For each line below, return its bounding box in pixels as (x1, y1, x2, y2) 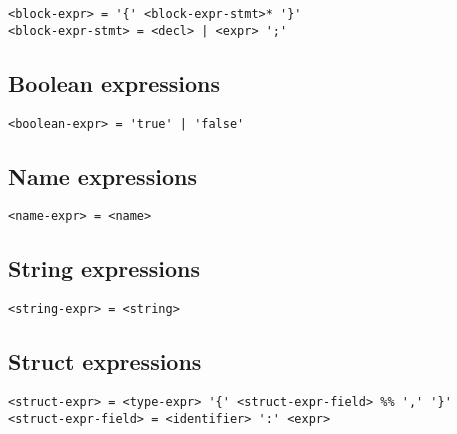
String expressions (8, 253, 201, 284)
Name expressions (8, 160, 197, 191)
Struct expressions (8, 346, 202, 377)
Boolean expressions (8, 67, 221, 98)
